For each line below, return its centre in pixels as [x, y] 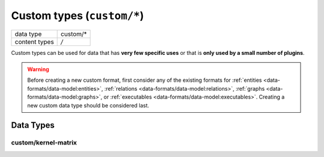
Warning [38, 69]
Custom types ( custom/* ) [77, 16]
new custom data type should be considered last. [88, 105]
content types [34, 42]
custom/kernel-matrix [44, 143]
